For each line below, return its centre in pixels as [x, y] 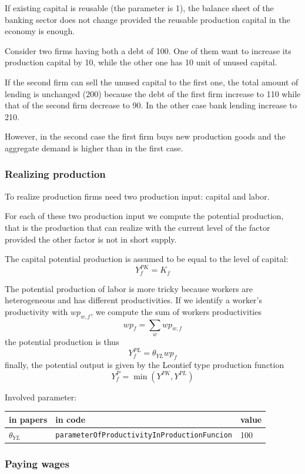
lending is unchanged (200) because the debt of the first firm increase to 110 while [153, 93]
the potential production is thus [62, 342]
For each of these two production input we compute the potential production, [144, 216]
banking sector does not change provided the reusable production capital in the [148, 19]
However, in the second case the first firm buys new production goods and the [145, 136]
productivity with [36, 311]
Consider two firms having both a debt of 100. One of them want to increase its [148, 50]
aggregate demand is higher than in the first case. [94, 147]
